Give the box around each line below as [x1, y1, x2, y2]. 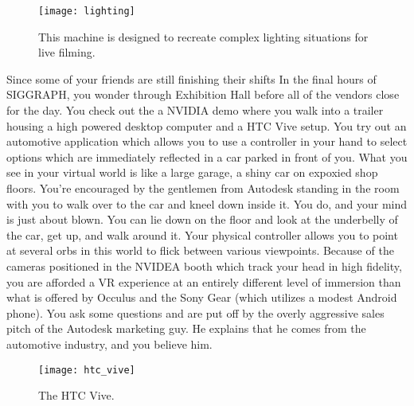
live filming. [38, 44, 96, 61]
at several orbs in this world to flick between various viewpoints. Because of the [6, 242, 394, 259]
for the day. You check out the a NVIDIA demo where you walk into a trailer [6, 102, 384, 119]
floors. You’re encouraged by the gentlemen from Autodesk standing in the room [6, 180, 400, 196]
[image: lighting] [38, 6, 135, 17]
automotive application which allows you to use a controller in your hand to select [6, 133, 408, 150]
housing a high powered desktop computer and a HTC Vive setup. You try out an [6, 117, 407, 134]
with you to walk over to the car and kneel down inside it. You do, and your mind [6, 195, 408, 212]
